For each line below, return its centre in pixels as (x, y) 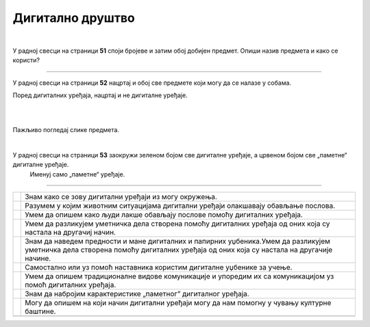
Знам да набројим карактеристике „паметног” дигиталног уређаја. (137, 294)
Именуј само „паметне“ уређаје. (77, 174)
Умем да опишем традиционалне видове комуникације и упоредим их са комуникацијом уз (180, 276)
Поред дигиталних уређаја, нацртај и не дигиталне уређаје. (100, 95)
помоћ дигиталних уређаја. (71, 285)
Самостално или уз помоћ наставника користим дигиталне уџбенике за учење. (159, 267)
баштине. (40, 311)
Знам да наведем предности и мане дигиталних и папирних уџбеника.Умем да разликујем (177, 241)
